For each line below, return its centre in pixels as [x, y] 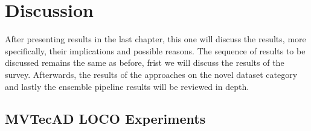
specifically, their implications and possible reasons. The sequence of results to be [155, 50]
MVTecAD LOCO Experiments [105, 119]
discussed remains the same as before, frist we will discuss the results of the [145, 62]
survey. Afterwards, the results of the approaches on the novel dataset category [151, 74]
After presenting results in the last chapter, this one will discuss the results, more [155, 39]
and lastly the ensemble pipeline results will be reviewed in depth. [127, 86]
